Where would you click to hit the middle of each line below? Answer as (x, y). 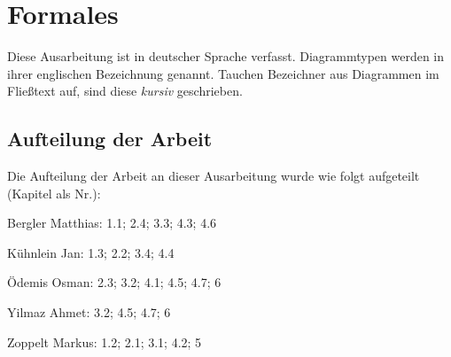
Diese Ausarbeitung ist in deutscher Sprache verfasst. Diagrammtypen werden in (226, 56)
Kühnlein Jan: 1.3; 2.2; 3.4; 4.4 (91, 252)
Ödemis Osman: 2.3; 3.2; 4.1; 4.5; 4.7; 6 (114, 282)
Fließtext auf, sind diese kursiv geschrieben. (125, 91)
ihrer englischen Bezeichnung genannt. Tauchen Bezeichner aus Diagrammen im (223, 73)
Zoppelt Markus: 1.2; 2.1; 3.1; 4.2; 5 (105, 341)
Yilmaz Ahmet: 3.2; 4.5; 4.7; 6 (89, 312)
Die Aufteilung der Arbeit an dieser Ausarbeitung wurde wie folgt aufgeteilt (214, 176)
